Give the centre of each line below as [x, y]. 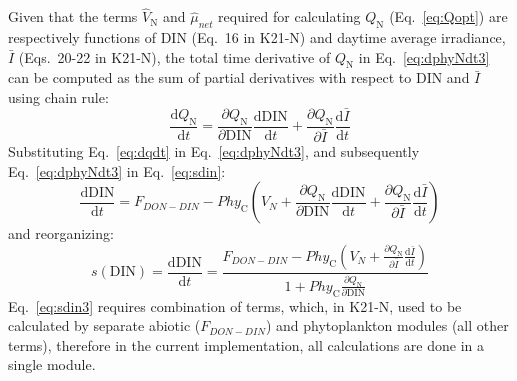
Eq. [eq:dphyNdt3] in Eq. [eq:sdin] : [117, 170]
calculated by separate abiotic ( [104, 325]
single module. [52, 364]
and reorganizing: [61, 233]
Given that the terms [73, 16]
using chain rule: [58, 97]
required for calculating [289, 16]
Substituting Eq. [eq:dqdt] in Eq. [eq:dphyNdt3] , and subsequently [214, 150]
